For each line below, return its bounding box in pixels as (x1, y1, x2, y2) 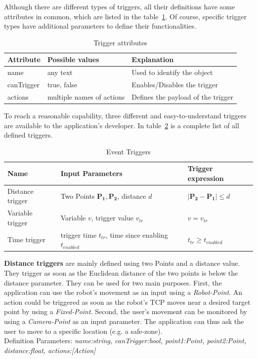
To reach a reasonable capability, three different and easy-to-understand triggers (4, 110, 247, 120)
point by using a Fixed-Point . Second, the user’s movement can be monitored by (4, 306, 247, 317)
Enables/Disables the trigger (131, 79, 218, 90)
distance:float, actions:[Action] (4, 345, 96, 355)
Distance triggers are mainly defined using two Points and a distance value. (4, 258, 240, 268)
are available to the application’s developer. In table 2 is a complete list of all (4, 120, 239, 130)
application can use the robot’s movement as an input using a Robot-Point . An (4, 287, 243, 297)
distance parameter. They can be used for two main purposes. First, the (4, 277, 222, 287)
